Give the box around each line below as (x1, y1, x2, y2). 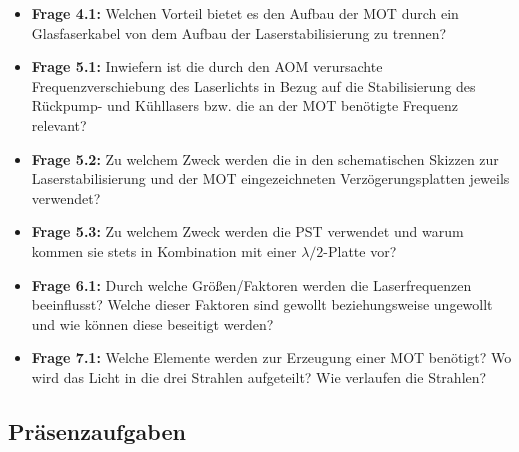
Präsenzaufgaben (8, 415, 186, 446)
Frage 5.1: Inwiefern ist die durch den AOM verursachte (31, 56, 383, 77)
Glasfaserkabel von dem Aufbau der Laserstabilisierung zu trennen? (31, 22, 447, 43)
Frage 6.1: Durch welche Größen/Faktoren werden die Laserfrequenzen (31, 274, 472, 295)
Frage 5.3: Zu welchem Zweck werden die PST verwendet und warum (31, 221, 464, 242)
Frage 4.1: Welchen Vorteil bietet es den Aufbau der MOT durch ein (31, 3, 459, 23)
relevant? (31, 114, 87, 135)
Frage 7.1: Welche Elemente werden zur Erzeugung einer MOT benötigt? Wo (31, 347, 512, 368)
